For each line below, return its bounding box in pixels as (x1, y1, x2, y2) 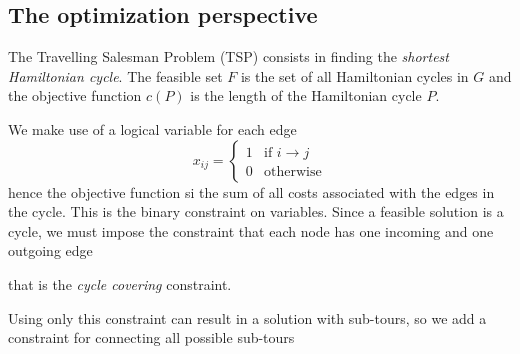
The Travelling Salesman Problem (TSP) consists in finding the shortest (8, 46, 449, 67)
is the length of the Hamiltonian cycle (190, 85, 422, 106)
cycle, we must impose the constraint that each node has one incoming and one (8, 220, 494, 241)
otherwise (264, 164, 322, 179)
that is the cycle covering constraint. (8, 273, 232, 294)
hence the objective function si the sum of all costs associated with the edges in (8, 181, 495, 202)
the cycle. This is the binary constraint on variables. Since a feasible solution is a (8, 201, 504, 222)
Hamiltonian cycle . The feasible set (8, 65, 223, 86)
